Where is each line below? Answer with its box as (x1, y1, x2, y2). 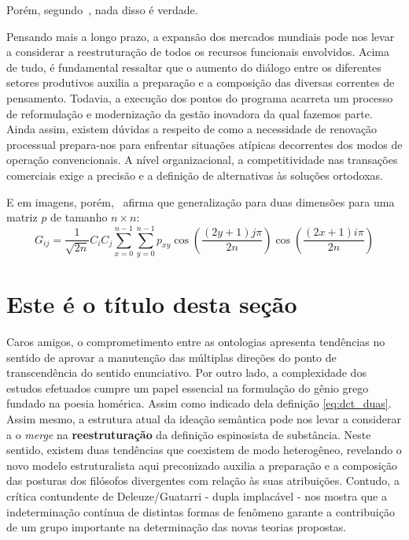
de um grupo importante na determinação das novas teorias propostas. (6, 519, 347, 535)
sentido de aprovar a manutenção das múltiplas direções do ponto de (6, 348, 337, 365)
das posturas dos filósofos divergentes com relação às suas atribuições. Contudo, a (6, 472, 400, 489)
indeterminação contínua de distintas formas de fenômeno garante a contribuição (6, 503, 395, 520)
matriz (6, 209, 38, 225)
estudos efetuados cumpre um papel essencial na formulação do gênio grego (6, 379, 369, 396)
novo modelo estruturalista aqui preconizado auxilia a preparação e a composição (6, 456, 398, 473)
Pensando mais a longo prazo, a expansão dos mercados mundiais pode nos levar (6, 28, 395, 44)
